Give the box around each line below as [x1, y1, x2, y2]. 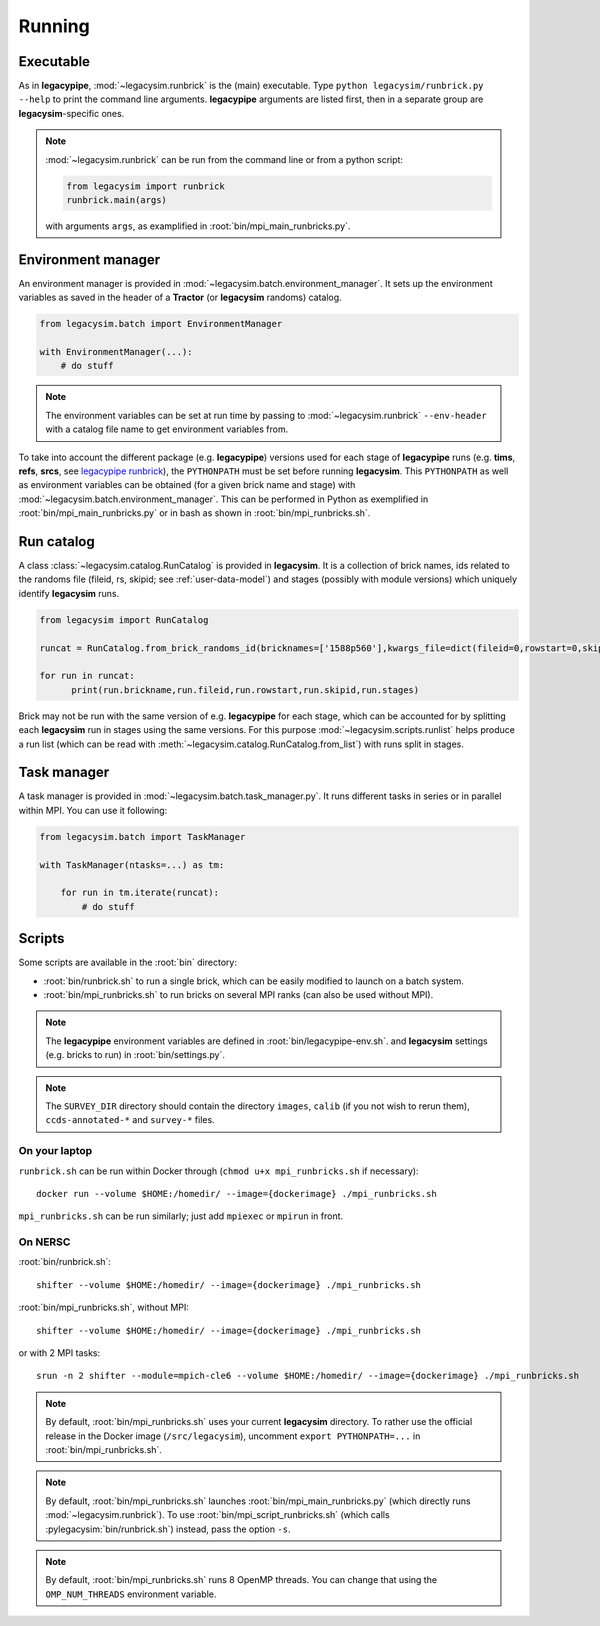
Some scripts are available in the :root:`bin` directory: [18, 956, 237, 969]
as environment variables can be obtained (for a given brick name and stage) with [18, 479, 356, 491]
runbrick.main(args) [66, 195, 167, 205]
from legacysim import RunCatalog [39, 614, 209, 625]
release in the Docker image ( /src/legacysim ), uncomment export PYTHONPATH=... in [45, 1430, 421, 1442]
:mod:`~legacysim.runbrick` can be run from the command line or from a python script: [45, 153, 404, 165]
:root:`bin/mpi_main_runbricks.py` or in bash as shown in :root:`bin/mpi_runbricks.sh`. [18, 507, 371, 519]
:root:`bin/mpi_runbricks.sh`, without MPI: [18, 1301, 190, 1314]
